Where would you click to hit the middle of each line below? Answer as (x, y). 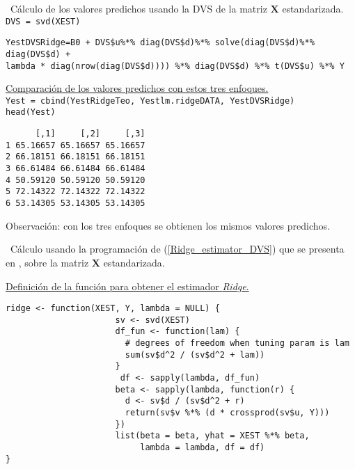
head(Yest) (31, 112)
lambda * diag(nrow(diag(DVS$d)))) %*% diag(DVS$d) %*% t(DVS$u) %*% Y (175, 66)
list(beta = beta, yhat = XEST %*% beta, (212, 436)
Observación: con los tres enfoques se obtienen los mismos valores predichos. (168, 225)
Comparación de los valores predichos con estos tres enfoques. (137, 88)
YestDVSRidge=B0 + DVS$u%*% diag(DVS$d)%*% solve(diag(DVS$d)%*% (160, 43)
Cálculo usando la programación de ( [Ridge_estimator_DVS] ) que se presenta (177, 249)
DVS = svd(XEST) (43, 21)
